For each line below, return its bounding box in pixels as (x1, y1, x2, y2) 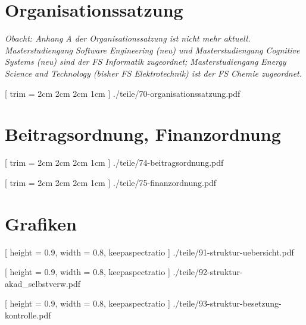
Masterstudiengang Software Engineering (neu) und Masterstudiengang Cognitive (5, 43, 300, 56)
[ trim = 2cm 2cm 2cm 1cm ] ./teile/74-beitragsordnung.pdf (5, 156, 224, 169)
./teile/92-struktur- (173, 266, 243, 278)
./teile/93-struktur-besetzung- (173, 297, 282, 310)
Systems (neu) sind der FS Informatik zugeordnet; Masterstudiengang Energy (5, 55, 286, 68)
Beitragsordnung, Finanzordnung (5, 122, 281, 146)
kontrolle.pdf (5, 308, 51, 321)
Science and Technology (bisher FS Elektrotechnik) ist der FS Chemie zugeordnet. (5, 67, 302, 79)
